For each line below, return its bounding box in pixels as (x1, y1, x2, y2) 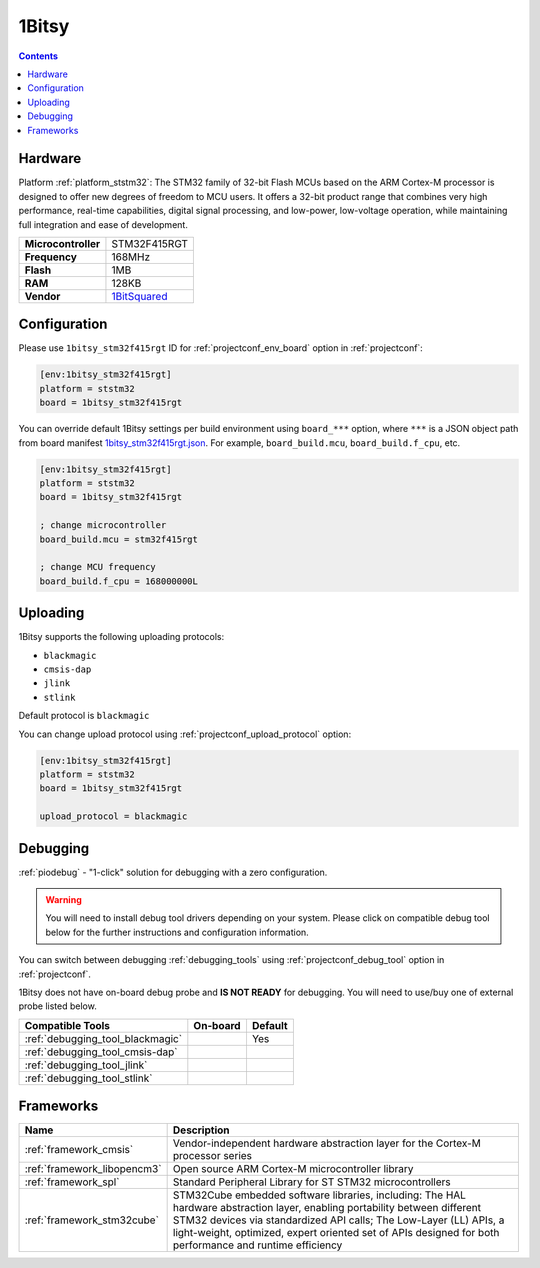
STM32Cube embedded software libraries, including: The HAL (172, 1188, 467, 1202)
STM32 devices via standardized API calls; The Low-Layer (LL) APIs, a (172, 1213, 505, 1227)
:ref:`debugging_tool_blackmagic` (24, 1031, 183, 1045)
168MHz (111, 250, 151, 264)
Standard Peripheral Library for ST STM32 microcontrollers (172, 1175, 452, 1189)
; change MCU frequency (39, 561, 157, 573)
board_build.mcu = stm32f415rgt (39, 533, 199, 545)
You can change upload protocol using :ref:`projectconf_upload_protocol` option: (18, 728, 352, 740)
